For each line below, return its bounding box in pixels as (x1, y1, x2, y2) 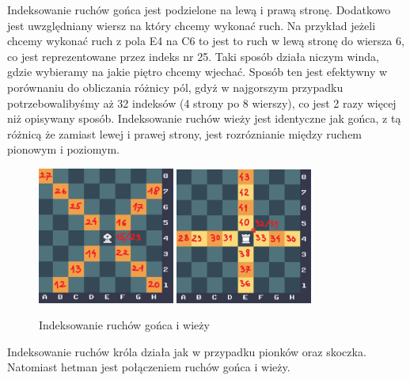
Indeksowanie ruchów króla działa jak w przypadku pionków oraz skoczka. (7, 343, 366, 359)
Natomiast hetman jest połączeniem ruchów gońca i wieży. (7, 359, 290, 375)
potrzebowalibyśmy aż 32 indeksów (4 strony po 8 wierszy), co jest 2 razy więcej (7, 94, 397, 111)
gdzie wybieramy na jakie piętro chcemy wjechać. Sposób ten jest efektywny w (7, 63, 388, 80)
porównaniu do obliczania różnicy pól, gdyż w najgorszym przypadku (7, 78, 344, 95)
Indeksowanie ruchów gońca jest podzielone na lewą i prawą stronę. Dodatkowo (7, 2, 391, 17)
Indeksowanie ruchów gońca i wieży (39, 317, 210, 333)
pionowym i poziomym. (7, 141, 120, 158)
